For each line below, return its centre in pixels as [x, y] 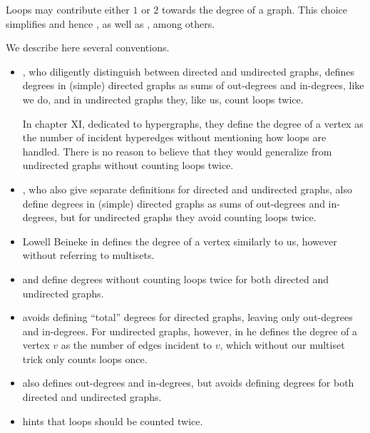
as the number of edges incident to [137, 345]
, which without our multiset [282, 345]
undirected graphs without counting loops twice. [128, 165]
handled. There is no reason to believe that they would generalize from [177, 151]
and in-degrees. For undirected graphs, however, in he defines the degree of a [190, 331]
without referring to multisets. [88, 255]
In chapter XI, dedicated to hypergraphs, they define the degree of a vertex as [193, 123]
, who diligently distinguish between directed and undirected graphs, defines [188, 71]
